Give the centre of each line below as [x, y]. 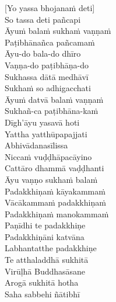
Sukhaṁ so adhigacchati [48, 88]
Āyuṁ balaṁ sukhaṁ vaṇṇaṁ [58, 31]
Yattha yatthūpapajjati [46, 133]
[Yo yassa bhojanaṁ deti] [50, 8]
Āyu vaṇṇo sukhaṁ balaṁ [51, 179]
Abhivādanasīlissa [36, 145]
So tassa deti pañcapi [43, 19]
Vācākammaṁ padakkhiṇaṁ [55, 202]
